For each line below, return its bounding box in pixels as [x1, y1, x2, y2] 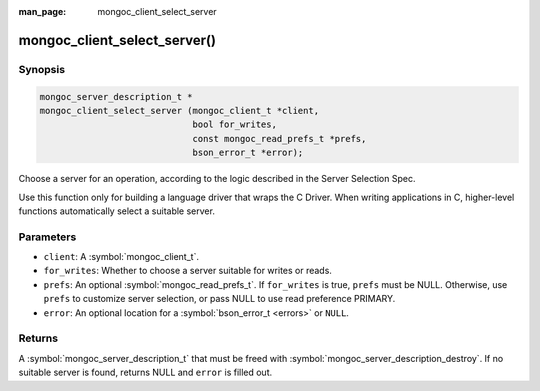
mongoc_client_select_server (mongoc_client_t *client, [39, 105, 320, 116]
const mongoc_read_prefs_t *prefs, [192, 133, 367, 144]
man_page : [18, 6, 67, 17]
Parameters [18, 230, 77, 244]
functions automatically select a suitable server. [18, 205, 215, 217]
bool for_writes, [192, 119, 277, 130]
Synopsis [18, 62, 65, 76]
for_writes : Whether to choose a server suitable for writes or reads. [43, 265, 332, 277]
